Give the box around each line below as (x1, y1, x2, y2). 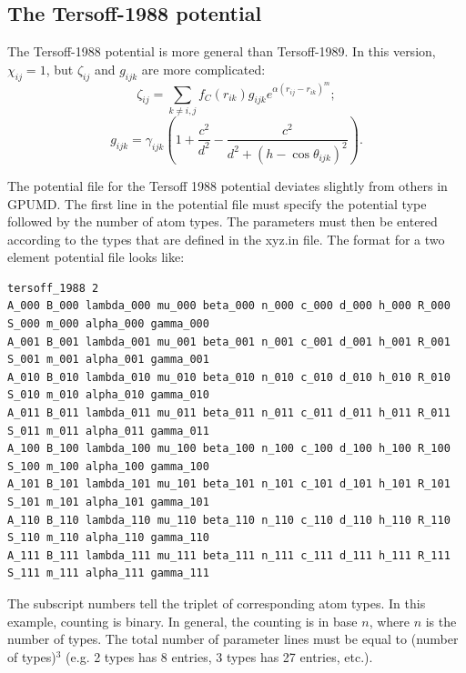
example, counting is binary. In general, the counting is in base (7, 611, 358, 630)
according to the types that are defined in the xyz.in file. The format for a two (7, 229, 445, 248)
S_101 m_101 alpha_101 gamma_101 (7, 496, 209, 509)
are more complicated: (141, 59, 266, 78)
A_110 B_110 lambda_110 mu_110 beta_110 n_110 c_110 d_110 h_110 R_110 (7, 513, 451, 527)
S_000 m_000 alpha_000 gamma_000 (7, 317, 209, 331)
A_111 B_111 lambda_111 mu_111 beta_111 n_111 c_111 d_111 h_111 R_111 (7, 548, 451, 562)
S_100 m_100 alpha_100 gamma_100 (7, 459, 209, 473)
